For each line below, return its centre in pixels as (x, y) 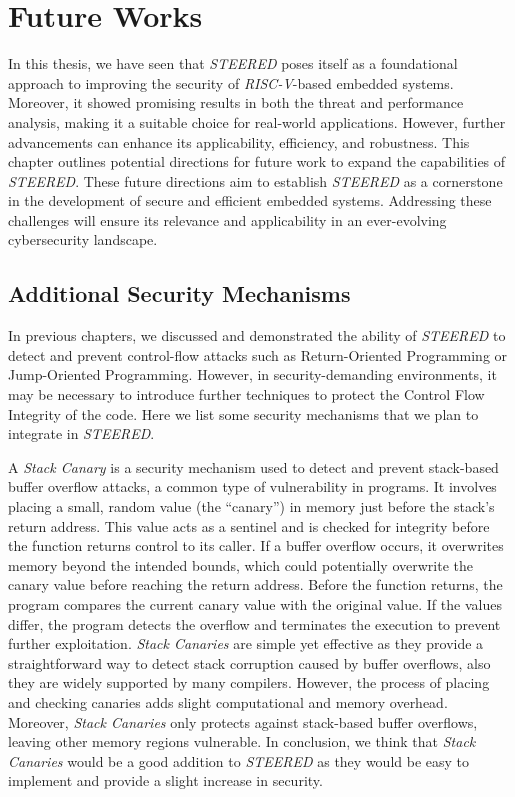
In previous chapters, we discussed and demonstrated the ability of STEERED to (257, 335)
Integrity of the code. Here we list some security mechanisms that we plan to (243, 413)
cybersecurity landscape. (83, 239)
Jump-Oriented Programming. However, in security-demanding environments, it (252, 374)
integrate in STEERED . (81, 433)
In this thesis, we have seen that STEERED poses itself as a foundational (233, 63)
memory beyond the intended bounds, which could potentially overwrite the (240, 564)
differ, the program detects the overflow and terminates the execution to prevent (254, 623)
